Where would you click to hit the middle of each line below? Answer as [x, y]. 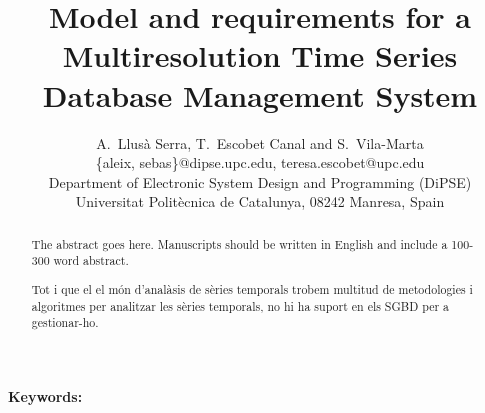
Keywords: [45, 395]
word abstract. [91, 260]
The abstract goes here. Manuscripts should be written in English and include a [239, 243]
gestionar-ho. [65, 322]
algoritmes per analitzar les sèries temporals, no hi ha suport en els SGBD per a [240, 305]
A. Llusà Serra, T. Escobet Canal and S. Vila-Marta [260, 142]
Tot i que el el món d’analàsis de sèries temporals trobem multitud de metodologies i [252, 288]
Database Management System [260, 94]
